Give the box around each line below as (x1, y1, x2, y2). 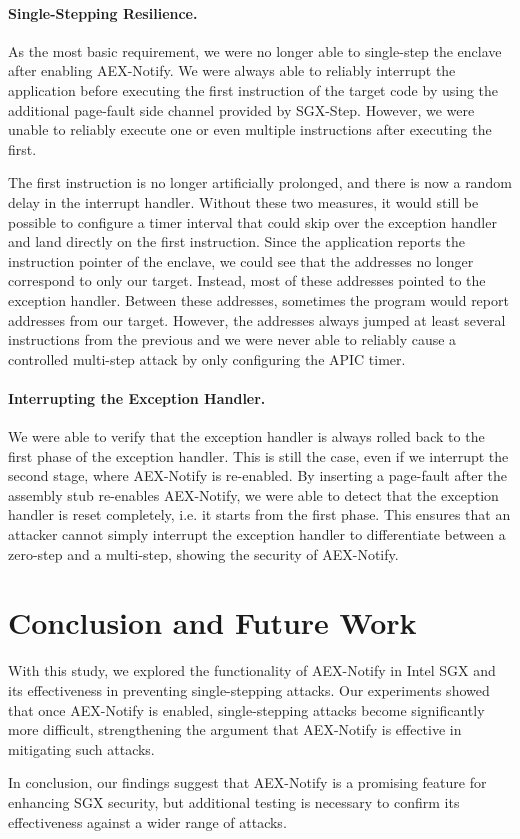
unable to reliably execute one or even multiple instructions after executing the (8, 119, 492, 140)
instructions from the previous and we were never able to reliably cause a (8, 329, 457, 350)
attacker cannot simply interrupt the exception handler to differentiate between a (8, 524, 506, 545)
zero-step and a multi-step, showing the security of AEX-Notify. (8, 543, 399, 564)
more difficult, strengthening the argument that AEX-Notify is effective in (8, 719, 462, 740)
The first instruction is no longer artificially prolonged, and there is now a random (8, 172, 512, 193)
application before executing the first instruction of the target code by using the (8, 79, 499, 100)
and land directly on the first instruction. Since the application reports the (8, 231, 466, 252)
